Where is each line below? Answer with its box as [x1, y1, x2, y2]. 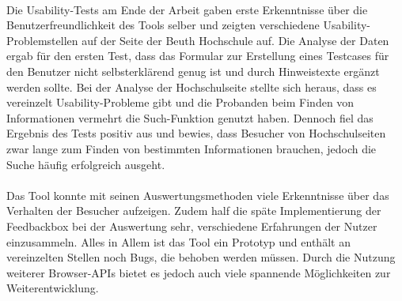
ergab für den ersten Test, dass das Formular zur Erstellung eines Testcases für [6, 47, 389, 64]
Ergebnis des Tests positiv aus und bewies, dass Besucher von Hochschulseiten [6, 125, 386, 141]
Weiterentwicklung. [6, 280, 99, 296]
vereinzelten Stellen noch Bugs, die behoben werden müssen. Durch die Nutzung [6, 249, 396, 265]
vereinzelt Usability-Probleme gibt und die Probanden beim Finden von [6, 94, 355, 111]
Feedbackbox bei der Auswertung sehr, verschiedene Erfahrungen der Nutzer [6, 217, 377, 234]
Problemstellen [6, 32, 78, 48]
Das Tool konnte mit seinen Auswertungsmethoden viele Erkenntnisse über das [6, 186, 389, 203]
